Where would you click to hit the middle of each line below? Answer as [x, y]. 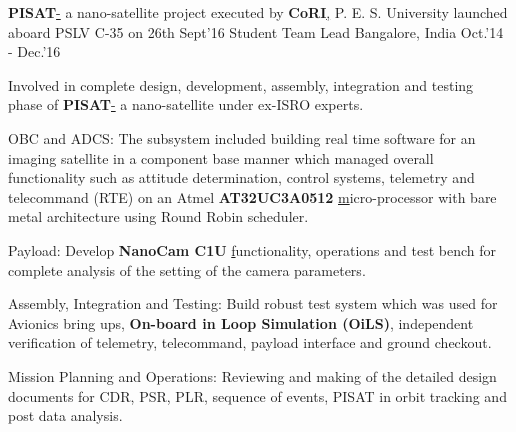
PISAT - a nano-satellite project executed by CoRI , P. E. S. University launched [258, 12]
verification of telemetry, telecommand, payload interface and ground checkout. [250, 342]
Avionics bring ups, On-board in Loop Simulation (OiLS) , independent [241, 322]
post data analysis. [65, 415]
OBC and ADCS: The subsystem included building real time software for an [242, 137]
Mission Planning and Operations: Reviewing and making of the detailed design [252, 375]
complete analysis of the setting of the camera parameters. [187, 269]
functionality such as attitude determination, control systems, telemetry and [241, 177]
